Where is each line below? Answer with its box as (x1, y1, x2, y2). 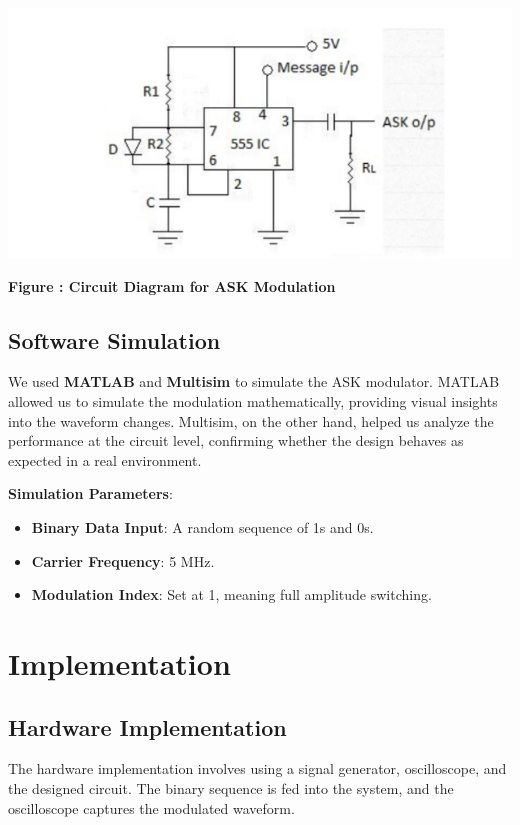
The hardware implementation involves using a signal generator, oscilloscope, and (8, 758, 507, 779)
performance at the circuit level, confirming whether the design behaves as (8, 430, 464, 451)
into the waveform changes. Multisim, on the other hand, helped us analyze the (8, 410, 494, 431)
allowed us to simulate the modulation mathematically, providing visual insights (8, 390, 498, 411)
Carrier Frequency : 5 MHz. (31, 550, 215, 571)
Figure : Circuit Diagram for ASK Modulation (8, 275, 336, 296)
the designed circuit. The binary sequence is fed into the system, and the (8, 777, 454, 798)
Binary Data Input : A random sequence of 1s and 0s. (31, 516, 374, 537)
